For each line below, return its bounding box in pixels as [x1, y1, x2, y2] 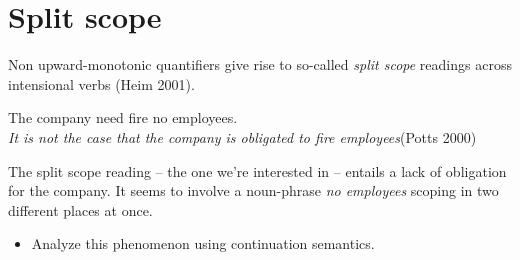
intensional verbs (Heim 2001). [8, 73, 195, 94]
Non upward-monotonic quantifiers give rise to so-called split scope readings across [8, 54, 512, 75]
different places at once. [8, 199, 153, 220]
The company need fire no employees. [8, 107, 238, 128]
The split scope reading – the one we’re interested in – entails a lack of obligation [8, 160, 507, 181]
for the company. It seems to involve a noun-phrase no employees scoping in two [8, 180, 499, 201]
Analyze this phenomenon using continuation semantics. [31, 233, 375, 254]
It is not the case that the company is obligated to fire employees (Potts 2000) [8, 126, 477, 147]
